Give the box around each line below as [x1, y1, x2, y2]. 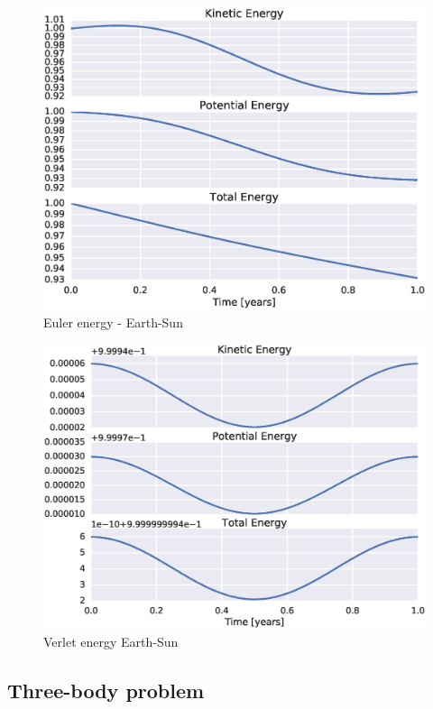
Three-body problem [7, 676, 205, 704]
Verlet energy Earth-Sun [43, 632, 179, 650]
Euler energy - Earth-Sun [43, 312, 183, 331]
